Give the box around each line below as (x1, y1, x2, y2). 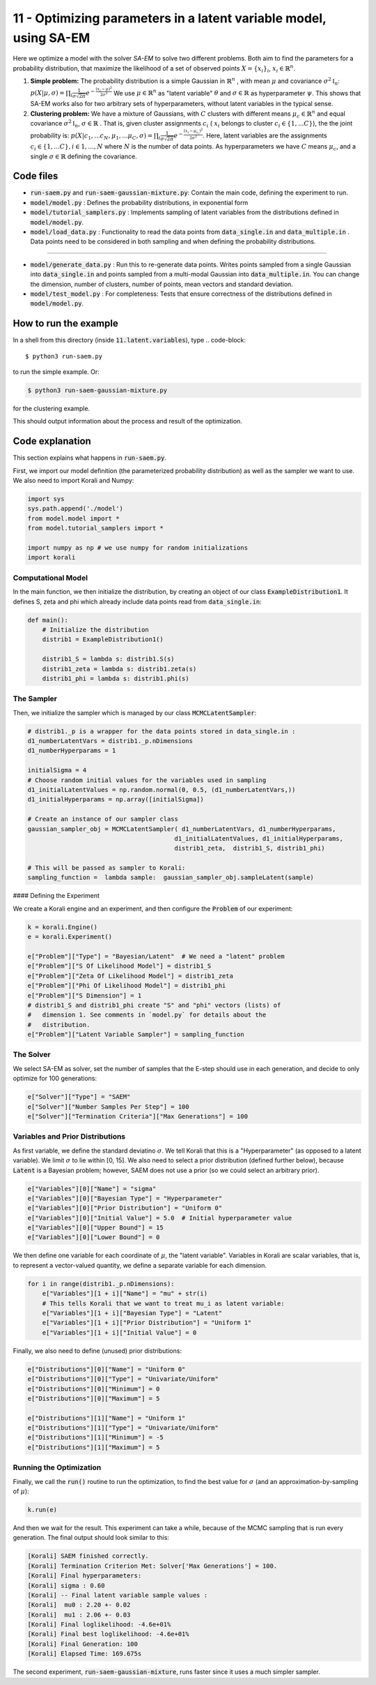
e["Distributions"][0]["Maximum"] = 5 (27, 1394, 160, 1402)
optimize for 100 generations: (13, 1074, 97, 1083)
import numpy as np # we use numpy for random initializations (27, 544, 249, 552)
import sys (27, 495, 65, 503)
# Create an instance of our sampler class (27, 815, 179, 823)
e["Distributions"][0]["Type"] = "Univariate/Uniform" (27, 1375, 219, 1383)
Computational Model (13, 573, 88, 583)
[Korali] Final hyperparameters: (27, 1572, 142, 1580)
